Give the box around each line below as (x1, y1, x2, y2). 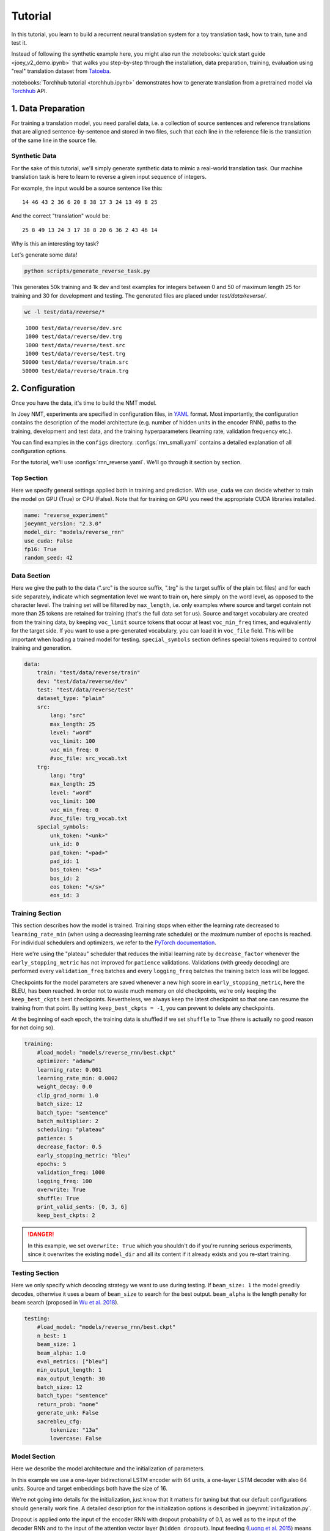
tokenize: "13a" (50, 1427, 99, 1434)
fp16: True (24, 546, 57, 553)
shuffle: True (37, 1195, 79, 1202)
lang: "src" (50, 712, 86, 719)
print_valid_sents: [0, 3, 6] (37, 1203, 128, 1210)
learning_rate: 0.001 (37, 1066, 102, 1073)
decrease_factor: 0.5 (37, 1143, 102, 1151)
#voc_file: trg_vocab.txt (50, 814, 128, 822)
